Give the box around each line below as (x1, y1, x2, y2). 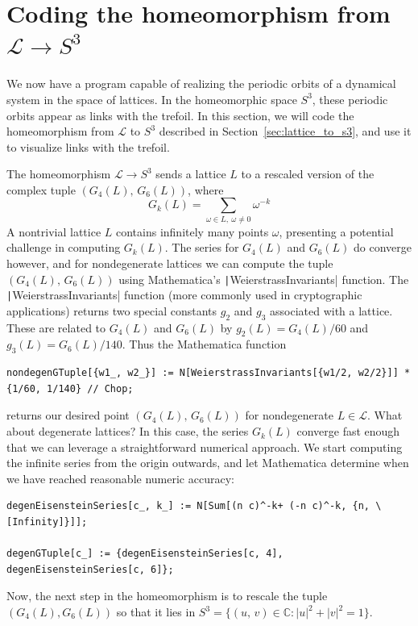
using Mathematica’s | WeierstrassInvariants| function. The (118, 270, 409, 287)
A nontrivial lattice (6, 223, 101, 240)
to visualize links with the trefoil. (6, 138, 170, 155)
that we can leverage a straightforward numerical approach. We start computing (6, 438, 403, 455)
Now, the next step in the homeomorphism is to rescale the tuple (6, 587, 328, 604)
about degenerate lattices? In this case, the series (6, 423, 249, 440)
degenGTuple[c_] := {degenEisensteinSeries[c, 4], (6, 548, 283, 560)
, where (188, 181, 224, 198)
